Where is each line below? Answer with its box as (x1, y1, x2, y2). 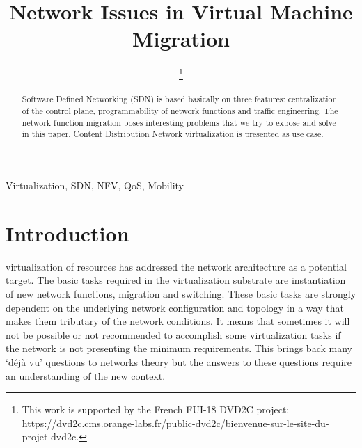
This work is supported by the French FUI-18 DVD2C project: (22, 402, 290, 417)
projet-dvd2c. (22, 429, 79, 444)
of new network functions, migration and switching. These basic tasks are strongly (6, 286, 356, 301)
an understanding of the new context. (6, 368, 166, 383)
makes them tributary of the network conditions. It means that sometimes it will (6, 314, 350, 328)
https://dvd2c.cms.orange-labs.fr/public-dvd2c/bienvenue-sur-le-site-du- (22, 415, 329, 430)
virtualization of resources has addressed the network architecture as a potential (6, 259, 347, 273)
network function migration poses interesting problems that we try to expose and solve (22, 116, 336, 128)
